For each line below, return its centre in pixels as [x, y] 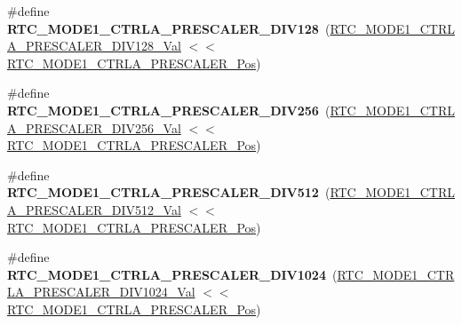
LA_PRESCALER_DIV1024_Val [101, 292]
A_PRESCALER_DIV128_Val [94, 46]
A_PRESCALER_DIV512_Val [94, 209]
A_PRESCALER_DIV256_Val [94, 127]
